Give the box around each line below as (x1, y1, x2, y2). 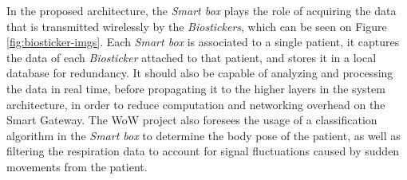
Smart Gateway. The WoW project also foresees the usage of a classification (6, 112, 377, 128)
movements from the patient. (6, 158, 148, 174)
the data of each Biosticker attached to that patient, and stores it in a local (6, 49, 377, 65)
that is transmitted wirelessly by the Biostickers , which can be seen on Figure (6, 18, 387, 34)
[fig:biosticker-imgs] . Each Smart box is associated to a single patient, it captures (6, 33, 400, 50)
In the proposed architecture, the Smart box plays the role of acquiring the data (6, 2, 397, 18)
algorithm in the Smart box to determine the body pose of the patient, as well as (6, 127, 401, 143)
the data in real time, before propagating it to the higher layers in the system (6, 80, 385, 96)
